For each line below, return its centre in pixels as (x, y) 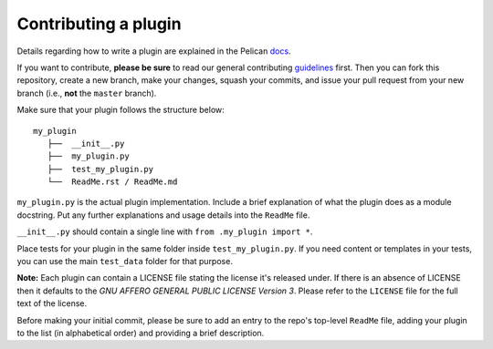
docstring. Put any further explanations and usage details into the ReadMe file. (163, 215)
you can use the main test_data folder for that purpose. (125, 262)
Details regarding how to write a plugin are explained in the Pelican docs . (154, 51)
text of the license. (52, 303)
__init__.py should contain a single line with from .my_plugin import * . (165, 231)
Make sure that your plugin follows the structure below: (121, 110)
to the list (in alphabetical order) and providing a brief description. (141, 333)
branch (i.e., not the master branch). (87, 93)
